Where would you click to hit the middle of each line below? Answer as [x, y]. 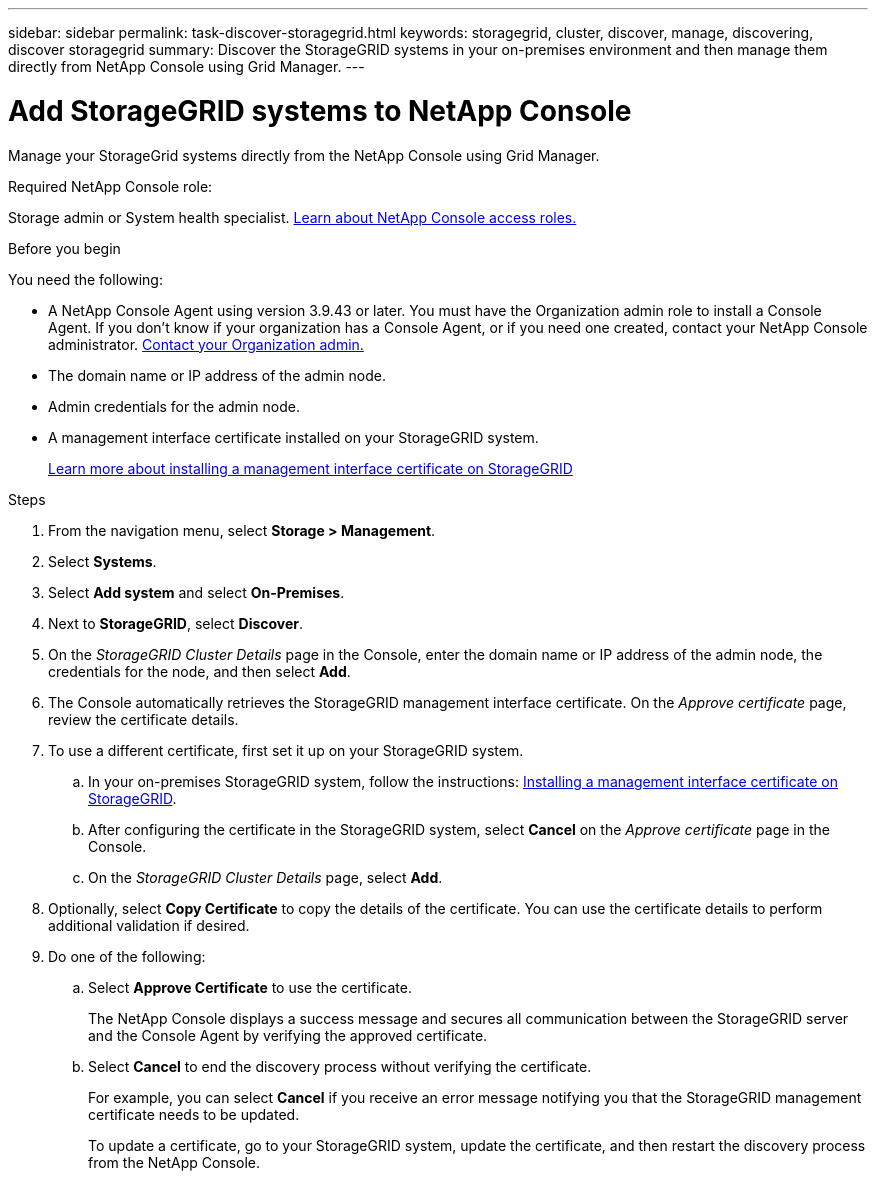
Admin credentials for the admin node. [174, 406]
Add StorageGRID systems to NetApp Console [320, 110]
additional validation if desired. [149, 925]
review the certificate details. [143, 719]
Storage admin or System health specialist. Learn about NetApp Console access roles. [292, 217]
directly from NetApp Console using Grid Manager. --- [186, 66]
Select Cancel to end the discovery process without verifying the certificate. [340, 1066]
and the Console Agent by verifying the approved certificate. [288, 1035]
